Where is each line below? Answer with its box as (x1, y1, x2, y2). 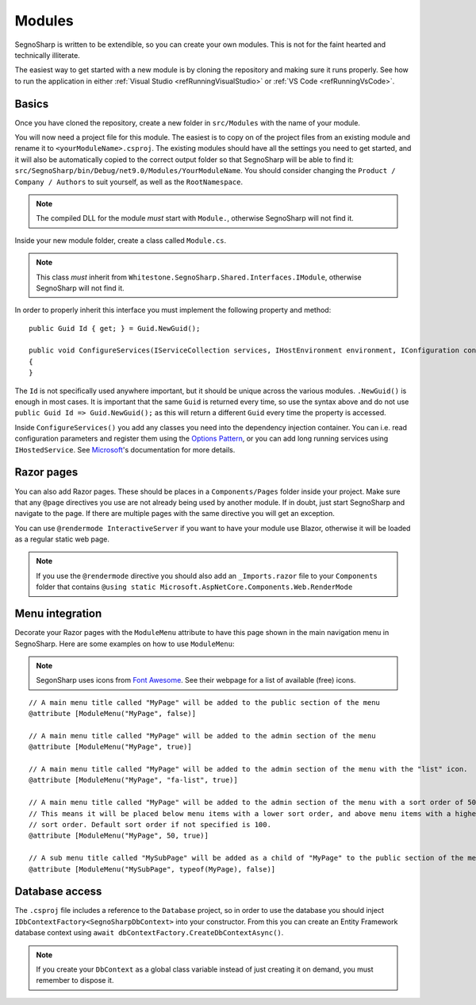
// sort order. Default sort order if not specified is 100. (29, 820, 271, 830)
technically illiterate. (14, 50, 81, 60)
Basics (14, 97, 49, 110)
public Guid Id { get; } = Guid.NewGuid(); (29, 324, 201, 333)
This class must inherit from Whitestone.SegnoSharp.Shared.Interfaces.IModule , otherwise (36, 272, 363, 282)
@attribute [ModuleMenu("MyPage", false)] (29, 709, 197, 718)
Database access (14, 885, 102, 899)
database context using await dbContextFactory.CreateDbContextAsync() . (14, 928, 284, 938)
